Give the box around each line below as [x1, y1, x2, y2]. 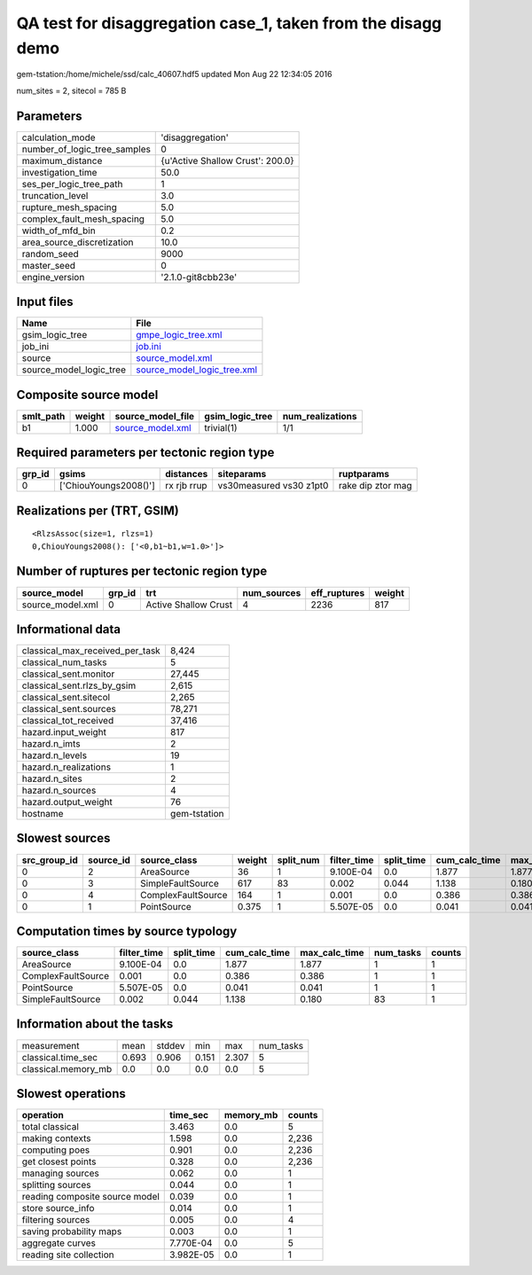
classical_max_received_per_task [21, 645, 161, 657]
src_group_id [21, 854, 79, 866]
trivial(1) [204, 421, 239, 434]
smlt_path [21, 410, 66, 422]
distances [165, 468, 208, 481]
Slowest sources [16, 831, 111, 846]
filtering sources [21, 1214, 90, 1226]
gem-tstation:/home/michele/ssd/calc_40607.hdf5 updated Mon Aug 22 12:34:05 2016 [16, 69, 332, 80]
